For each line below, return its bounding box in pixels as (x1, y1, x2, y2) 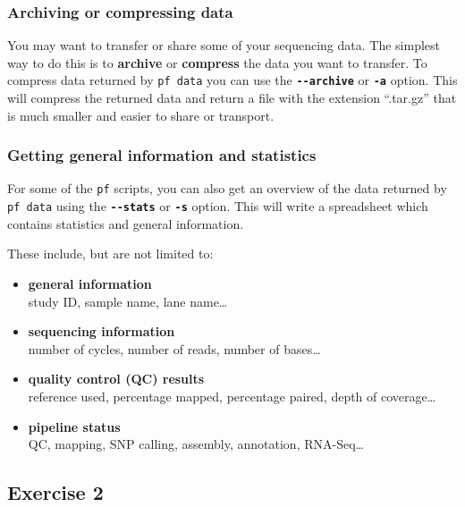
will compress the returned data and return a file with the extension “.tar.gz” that (7, 89, 457, 107)
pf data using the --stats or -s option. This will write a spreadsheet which (7, 197, 428, 215)
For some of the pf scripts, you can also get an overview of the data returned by (7, 179, 447, 198)
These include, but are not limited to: (7, 244, 214, 263)
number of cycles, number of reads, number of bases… (28, 339, 321, 358)
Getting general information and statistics (7, 144, 317, 166)
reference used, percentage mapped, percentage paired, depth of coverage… (28, 386, 436, 405)
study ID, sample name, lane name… (28, 292, 228, 310)
